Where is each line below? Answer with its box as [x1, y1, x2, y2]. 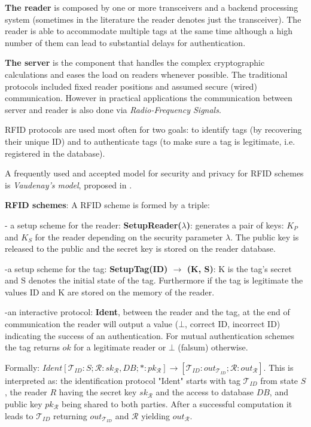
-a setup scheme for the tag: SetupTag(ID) [5, 262, 168, 274]
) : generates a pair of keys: [186, 218, 284, 231]
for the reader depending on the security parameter [35, 230, 223, 243]
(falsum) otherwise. [178, 341, 248, 353]
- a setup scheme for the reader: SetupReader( [5, 218, 182, 231]
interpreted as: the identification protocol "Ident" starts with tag [5, 374, 240, 386]
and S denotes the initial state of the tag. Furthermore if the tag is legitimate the [5, 274, 303, 286]
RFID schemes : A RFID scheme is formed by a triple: [5, 199, 210, 211]
